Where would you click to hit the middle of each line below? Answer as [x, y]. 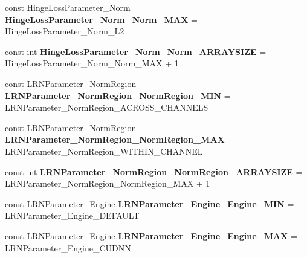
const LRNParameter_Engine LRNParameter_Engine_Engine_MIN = [150, 203]
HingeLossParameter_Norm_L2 [65, 31]
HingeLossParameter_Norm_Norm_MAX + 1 [92, 63]
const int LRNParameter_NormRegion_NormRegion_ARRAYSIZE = [154, 171]
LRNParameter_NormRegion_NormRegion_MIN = [118, 95]
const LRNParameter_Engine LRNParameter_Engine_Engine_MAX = [151, 235]
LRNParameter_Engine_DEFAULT [72, 215]
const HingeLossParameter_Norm [68, 7]
